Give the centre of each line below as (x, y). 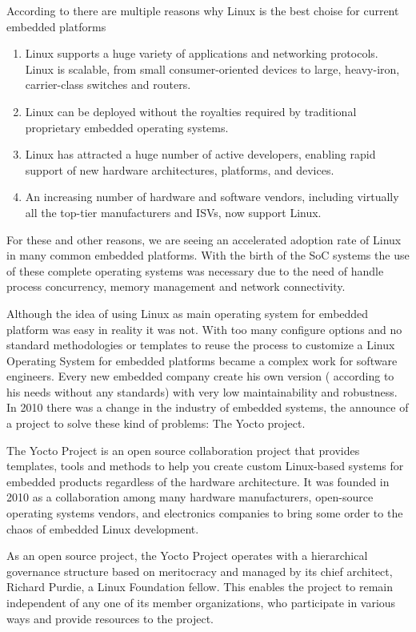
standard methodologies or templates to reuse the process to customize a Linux (201, 345)
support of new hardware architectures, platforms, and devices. (180, 169)
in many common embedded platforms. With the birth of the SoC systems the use (208, 255)
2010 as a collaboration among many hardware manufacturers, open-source (190, 497)
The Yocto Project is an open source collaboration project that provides (183, 450)
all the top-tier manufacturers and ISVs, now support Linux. (173, 212)
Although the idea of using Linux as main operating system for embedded (188, 313)
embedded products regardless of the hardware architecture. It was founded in (198, 481)
